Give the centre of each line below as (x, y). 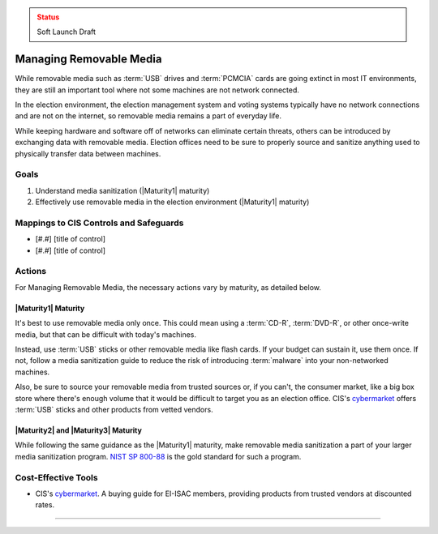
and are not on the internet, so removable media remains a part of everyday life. (148, 116)
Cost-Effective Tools (56, 477)
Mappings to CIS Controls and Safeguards (99, 223)
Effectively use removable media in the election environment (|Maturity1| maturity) (172, 202)
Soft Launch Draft (67, 32)
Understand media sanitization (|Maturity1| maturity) (122, 190)
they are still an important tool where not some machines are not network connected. (157, 90)
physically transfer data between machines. (88, 153)
